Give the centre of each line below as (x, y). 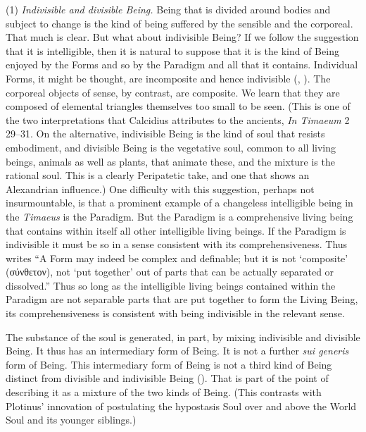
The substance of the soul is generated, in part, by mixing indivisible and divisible (183, 337)
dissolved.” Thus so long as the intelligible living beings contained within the (171, 285)
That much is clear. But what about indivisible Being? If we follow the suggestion (182, 37)
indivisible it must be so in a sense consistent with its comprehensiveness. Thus (177, 244)
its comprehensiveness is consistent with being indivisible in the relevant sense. (175, 313)
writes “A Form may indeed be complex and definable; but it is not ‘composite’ (177, 258)
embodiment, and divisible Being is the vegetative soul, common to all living (171, 147)
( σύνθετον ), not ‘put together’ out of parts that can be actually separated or (170, 272)
